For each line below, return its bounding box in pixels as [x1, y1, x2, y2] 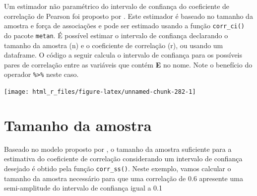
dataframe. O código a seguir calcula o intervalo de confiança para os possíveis [4, 50, 243, 60]
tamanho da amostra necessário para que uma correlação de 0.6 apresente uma [4, 173, 243, 183]
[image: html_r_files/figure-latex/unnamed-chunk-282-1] [4, 88, 196, 95]
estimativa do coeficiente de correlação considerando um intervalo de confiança [4, 153, 243, 164]
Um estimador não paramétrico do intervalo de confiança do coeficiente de [4, 1, 230, 11]
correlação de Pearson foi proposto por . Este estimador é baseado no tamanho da [4, 10, 253, 21]
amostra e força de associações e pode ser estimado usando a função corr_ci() [4, 20, 245, 31]
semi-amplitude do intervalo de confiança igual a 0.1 [4, 183, 163, 193]
